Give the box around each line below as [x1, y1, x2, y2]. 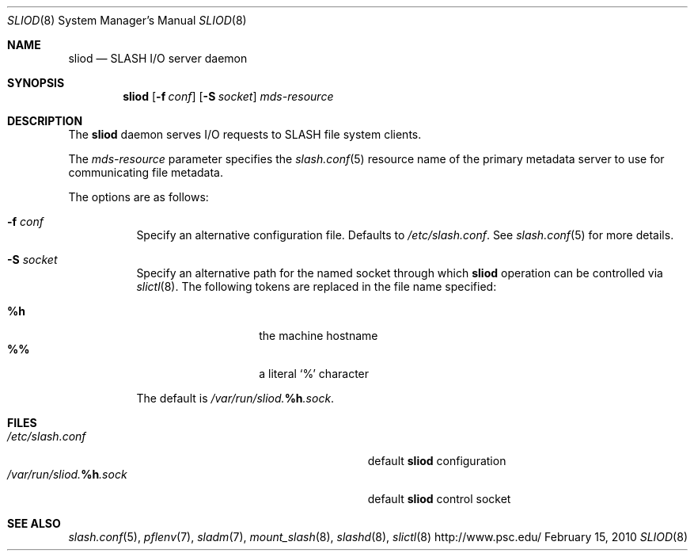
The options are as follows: [68, 190, 209, 204]
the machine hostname [259, 329, 378, 342]
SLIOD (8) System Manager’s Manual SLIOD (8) [7, 13, 247, 27]
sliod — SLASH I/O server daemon [68, 52, 248, 65]
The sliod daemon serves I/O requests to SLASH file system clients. [68, 128, 422, 141]
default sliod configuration [367, 454, 506, 467]
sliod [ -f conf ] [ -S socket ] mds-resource [123, 90, 334, 103]
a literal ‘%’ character [259, 367, 370, 380]
